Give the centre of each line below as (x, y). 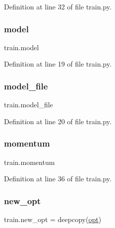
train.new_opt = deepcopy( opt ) (53, 219)
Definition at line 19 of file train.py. (58, 64)
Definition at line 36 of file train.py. (58, 179)
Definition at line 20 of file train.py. (58, 121)
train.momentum (29, 162)
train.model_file (29, 105)
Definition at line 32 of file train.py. (58, 6)
